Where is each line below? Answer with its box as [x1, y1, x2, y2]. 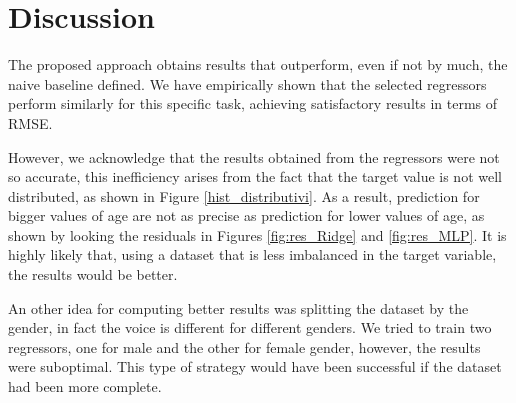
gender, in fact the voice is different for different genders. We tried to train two [8, 317, 492, 338]
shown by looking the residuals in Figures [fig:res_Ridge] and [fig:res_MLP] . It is [8, 224, 507, 245]
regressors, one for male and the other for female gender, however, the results [8, 336, 481, 357]
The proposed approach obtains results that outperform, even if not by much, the [8, 54, 508, 75]
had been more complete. [8, 376, 162, 397]
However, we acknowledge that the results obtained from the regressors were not [8, 146, 500, 167]
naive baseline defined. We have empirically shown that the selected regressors [8, 73, 487, 94]
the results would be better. [8, 264, 178, 285]
